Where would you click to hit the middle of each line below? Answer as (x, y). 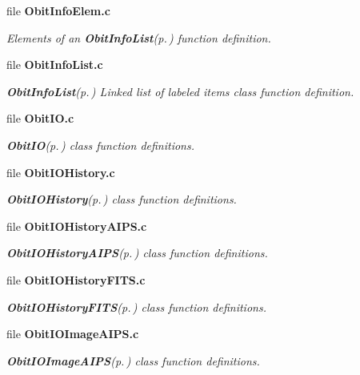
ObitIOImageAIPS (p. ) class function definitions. (133, 360)
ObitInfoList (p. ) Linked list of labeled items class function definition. (180, 91)
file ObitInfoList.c (55, 65)
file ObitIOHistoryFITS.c (76, 279)
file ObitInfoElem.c (58, 10)
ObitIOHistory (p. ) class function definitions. (122, 199)
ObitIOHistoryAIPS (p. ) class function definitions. (137, 253)
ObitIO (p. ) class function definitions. (101, 145)
